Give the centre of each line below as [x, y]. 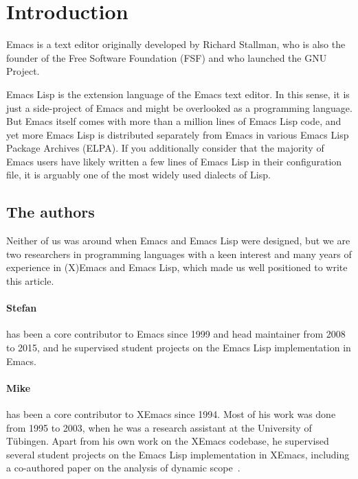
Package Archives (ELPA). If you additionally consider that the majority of [165, 148]
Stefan [22, 308]
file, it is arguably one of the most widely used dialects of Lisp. [138, 175]
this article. [30, 281]
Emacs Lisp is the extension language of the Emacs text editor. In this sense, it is [178, 94]
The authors [51, 212]
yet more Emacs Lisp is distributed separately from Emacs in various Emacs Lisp [178, 134]
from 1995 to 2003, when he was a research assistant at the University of [159, 427]
